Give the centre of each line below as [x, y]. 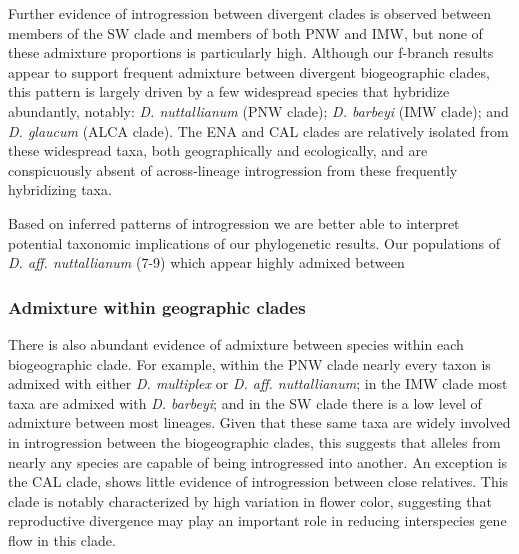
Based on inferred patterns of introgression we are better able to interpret [234, 222]
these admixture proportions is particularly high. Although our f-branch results [251, 52]
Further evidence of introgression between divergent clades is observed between [249, 13]
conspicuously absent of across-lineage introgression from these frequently [233, 169]
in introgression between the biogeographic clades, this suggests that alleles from [254, 441]
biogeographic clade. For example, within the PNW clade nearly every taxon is [249, 363]
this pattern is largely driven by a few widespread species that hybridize [229, 91]
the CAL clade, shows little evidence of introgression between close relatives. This [258, 481]
